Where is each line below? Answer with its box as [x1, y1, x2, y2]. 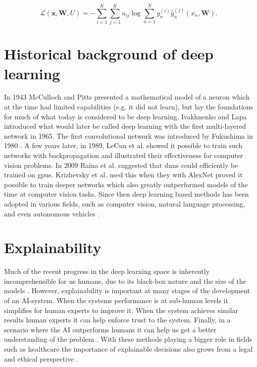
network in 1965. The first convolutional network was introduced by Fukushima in [4, 130, 253, 141]
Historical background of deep [4, 44, 214, 64]
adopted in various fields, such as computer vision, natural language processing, [4, 198, 245, 209]
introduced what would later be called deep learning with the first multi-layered [4, 121, 246, 131]
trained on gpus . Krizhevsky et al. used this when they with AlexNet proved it [4, 169, 243, 180]
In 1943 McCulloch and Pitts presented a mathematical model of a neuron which [4, 92, 250, 102]
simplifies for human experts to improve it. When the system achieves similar [4, 305, 238, 315]
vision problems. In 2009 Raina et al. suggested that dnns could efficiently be [4, 159, 238, 170]
